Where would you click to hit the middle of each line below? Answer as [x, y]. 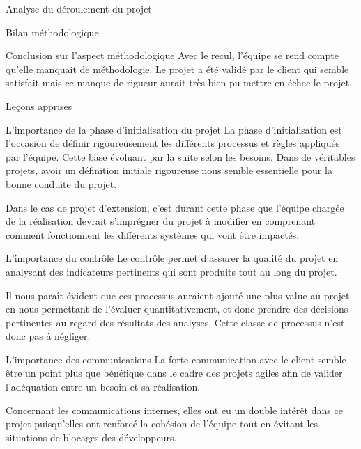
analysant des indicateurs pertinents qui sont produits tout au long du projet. [171, 271]
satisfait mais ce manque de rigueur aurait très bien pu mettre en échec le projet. [179, 82]
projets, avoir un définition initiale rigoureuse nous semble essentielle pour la [169, 170]
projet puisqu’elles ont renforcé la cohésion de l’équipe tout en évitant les [162, 424]
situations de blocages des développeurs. [91, 437]
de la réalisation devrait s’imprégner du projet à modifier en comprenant [161, 221]
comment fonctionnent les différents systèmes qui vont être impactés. [153, 234]
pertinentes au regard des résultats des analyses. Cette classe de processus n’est [175, 322]
